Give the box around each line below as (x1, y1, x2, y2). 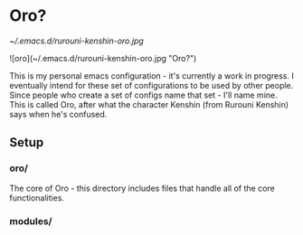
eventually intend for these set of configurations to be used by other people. (9, 80, 294, 90)
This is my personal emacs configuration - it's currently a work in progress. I (9, 70, 294, 81)
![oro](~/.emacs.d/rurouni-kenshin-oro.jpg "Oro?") (9, 52, 197, 63)
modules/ (9, 214, 52, 227)
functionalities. (9, 192, 65, 203)
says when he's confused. (9, 108, 108, 119)
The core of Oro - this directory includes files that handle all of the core (9, 183, 275, 193)
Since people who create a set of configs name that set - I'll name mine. (9, 89, 278, 100)
